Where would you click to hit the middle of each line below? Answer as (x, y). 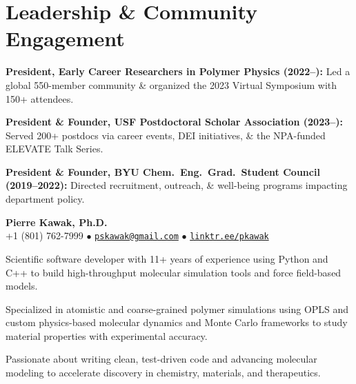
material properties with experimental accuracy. (107, 335)
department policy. (45, 199)
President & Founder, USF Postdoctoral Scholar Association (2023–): (175, 122)
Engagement (65, 38)
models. (22, 286)
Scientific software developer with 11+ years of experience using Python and (167, 258)
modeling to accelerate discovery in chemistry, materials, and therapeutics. (163, 373)
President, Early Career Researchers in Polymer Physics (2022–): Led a (178, 71)
